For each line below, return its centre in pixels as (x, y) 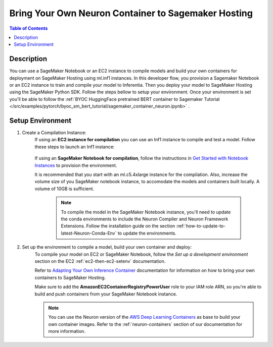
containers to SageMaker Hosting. (70, 277)
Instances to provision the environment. (76, 165)
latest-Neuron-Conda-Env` (89, 233)
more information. (67, 331)
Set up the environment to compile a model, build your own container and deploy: (107, 247)
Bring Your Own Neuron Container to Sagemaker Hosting (131, 13)
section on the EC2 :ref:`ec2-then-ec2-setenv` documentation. (100, 261)
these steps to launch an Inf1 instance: (75, 147)
